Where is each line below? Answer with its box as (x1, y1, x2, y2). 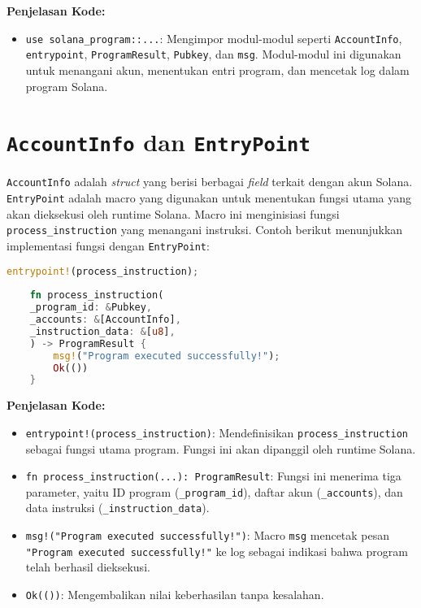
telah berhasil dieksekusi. (25, 558, 150, 575)
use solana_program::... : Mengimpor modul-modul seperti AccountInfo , (25, 29, 402, 46)
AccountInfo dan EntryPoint (7, 125, 310, 159)
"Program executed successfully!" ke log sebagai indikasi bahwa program (25, 542, 408, 559)
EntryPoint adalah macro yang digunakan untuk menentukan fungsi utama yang (7, 189, 411, 206)
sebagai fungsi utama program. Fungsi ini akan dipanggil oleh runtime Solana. (25, 440, 416, 457)
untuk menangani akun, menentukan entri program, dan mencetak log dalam (25, 61, 410, 78)
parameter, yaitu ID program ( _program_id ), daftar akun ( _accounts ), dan (25, 483, 403, 500)
